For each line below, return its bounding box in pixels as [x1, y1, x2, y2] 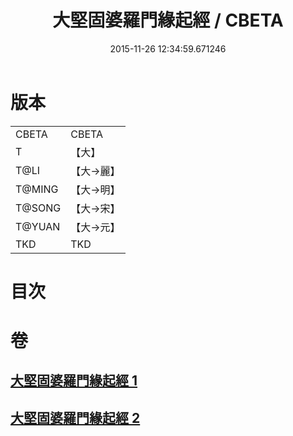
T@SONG [15, 201, 62, 215]
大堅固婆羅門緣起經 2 [10, 409, 141, 426]
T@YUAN [15, 219, 61, 233]
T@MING [15, 182, 59, 196]
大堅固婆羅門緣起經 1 [10, 372, 138, 390]
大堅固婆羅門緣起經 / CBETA [52, 9, 284, 32]
